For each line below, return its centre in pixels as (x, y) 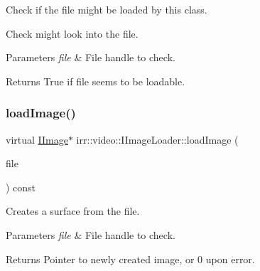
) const (21, 187)
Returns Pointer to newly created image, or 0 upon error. (130, 259)
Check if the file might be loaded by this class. (107, 9)
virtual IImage (37, 139)
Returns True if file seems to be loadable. (96, 81)
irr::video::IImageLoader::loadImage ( (157, 139)
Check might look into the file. (72, 33)
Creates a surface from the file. (73, 211)
